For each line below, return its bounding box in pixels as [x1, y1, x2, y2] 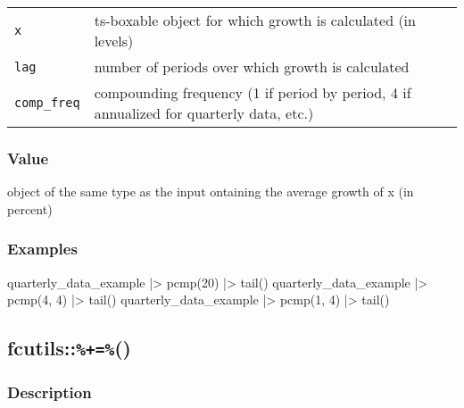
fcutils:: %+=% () [7, 334, 132, 362]
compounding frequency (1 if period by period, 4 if [94, 82, 411, 103]
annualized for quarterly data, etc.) [94, 103, 314, 123]
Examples [7, 237, 78, 260]
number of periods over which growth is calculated [94, 56, 410, 77]
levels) [94, 30, 134, 51]
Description [7, 381, 92, 404]
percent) [7, 199, 53, 218]
